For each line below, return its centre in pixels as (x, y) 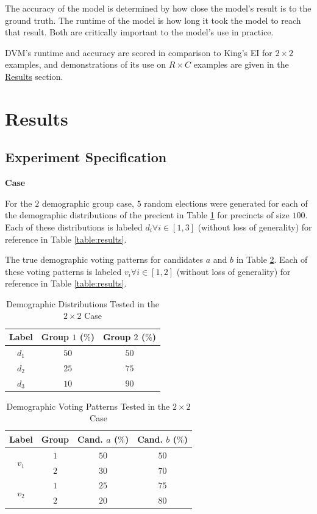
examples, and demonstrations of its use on (86, 64)
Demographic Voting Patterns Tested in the (88, 406)
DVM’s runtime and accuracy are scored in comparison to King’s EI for (139, 52)
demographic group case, (88, 203)
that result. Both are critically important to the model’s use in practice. (139, 32)
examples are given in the (241, 64)
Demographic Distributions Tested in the (83, 303)
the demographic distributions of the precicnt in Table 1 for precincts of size (147, 215)
